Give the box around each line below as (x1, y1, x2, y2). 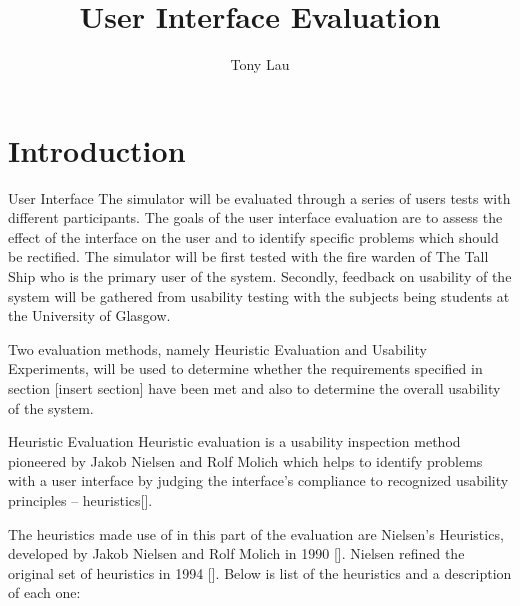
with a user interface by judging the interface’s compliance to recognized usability (8, 470, 509, 491)
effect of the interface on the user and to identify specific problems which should (8, 226, 499, 247)
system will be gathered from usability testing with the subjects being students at (8, 285, 510, 306)
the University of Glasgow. (8, 305, 171, 326)
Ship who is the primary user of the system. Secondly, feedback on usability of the (8, 266, 512, 287)
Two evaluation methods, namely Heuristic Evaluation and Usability (8, 338, 427, 359)
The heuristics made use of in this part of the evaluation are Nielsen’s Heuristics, (8, 523, 504, 544)
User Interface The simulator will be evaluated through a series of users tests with (8, 187, 511, 208)
